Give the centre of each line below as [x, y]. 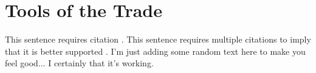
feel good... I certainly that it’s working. [79, 63]
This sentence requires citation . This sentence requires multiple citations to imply [158, 39]
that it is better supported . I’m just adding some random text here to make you [155, 51]
